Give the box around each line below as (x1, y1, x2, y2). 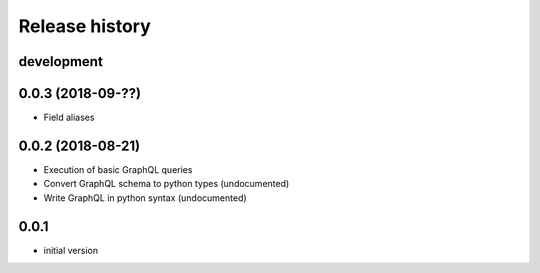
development (18, 53, 104, 70)
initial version (43, 244, 99, 256)
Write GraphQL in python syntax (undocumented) (43, 191, 247, 204)
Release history (18, 15, 152, 37)
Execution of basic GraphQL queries (43, 163, 193, 175)
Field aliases (43, 111, 95, 124)
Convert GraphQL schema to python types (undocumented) (43, 178, 290, 190)
